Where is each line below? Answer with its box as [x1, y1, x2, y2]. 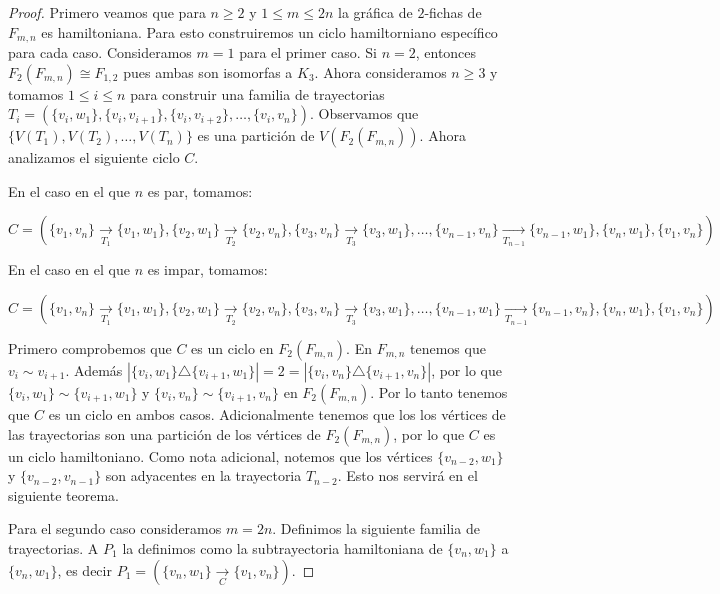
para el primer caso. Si [239, 42, 377, 63]
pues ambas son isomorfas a [123, 61, 293, 82]
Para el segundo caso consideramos [8, 518, 222, 539]
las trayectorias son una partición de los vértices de [8, 423, 321, 444]
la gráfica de [338, 2, 413, 22]
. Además [65, 360, 123, 381]
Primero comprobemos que [8, 338, 172, 359]
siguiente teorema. [8, 484, 119, 505]
